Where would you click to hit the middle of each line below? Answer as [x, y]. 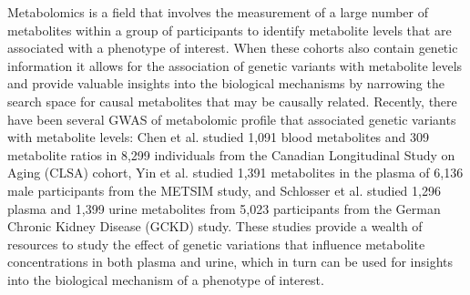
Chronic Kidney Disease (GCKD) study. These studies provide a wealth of [215, 226]
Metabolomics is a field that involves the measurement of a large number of [218, 12]
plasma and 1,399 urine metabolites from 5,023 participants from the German [224, 208]
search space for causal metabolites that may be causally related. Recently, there [232, 101]
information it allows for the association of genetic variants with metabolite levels [235, 65]
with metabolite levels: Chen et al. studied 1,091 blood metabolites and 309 [219, 137]
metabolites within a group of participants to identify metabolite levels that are [230, 30]
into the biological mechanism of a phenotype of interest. [166, 279]
